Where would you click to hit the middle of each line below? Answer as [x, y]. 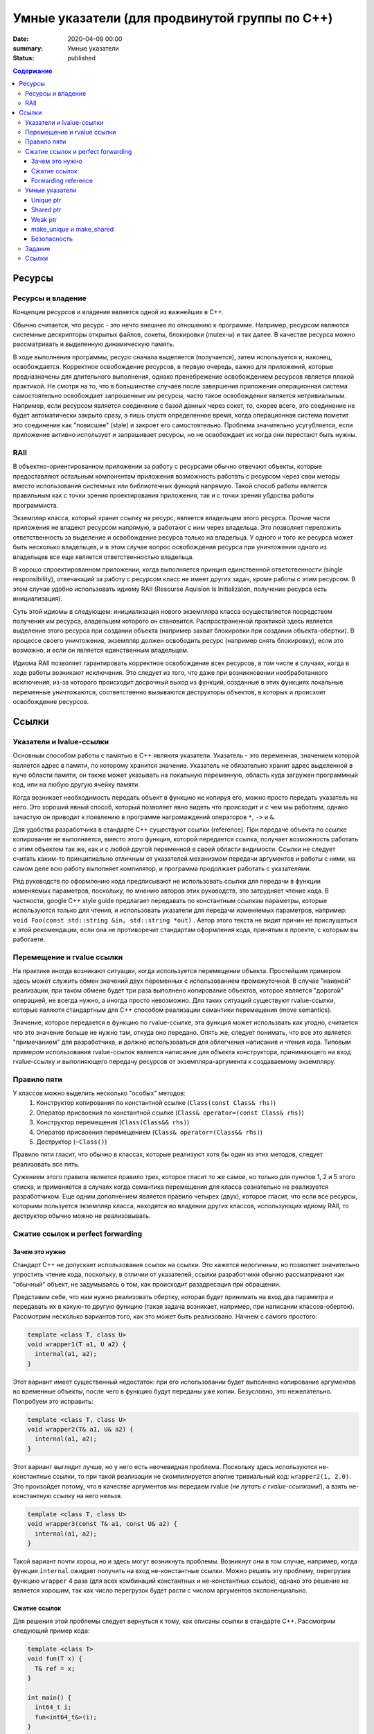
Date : [21, 39]
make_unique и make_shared [73, 229]
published [82, 58]
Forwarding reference [62, 181]
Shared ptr [46, 210]
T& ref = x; [55, 1668]
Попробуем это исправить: [53, 1401]
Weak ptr [44, 219]
